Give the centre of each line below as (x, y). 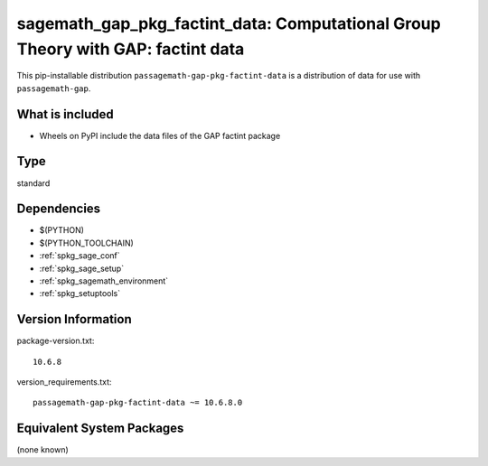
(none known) (43, 450)
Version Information (74, 319)
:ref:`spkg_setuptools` (80, 294)
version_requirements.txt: (64, 382)
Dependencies (59, 209)
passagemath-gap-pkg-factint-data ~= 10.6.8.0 (138, 403)
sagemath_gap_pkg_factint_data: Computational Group (229, 23)
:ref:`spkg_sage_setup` (82, 268)
